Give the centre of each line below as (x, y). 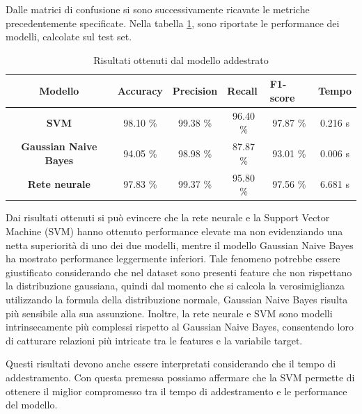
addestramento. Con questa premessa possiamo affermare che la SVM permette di (180, 377)
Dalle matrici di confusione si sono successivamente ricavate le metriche (158, 9)
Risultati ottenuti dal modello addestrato (181, 59)
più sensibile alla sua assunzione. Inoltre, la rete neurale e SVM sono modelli (169, 313)
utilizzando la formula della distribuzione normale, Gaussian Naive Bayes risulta (177, 299)
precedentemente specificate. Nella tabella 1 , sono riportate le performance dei (173, 23)
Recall (242, 91)
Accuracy (140, 91)
